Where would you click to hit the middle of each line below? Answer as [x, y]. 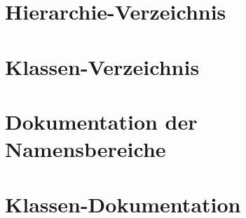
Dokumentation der [101, 121]
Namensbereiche [86, 149]
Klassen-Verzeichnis [102, 66]
